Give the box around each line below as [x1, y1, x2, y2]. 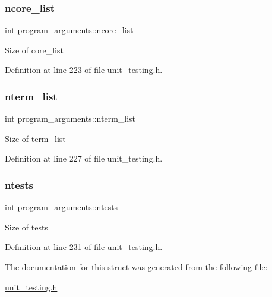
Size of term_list [5, 132, 66, 144]
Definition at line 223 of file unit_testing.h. [5, 64, 163, 76]
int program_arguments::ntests [5, 201, 118, 213]
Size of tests [5, 220, 48, 233]
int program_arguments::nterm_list [5, 112, 136, 125]
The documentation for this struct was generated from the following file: [5, 261, 268, 273]
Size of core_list [5, 43, 64, 56]
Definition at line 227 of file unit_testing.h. [5, 152, 163, 165]
